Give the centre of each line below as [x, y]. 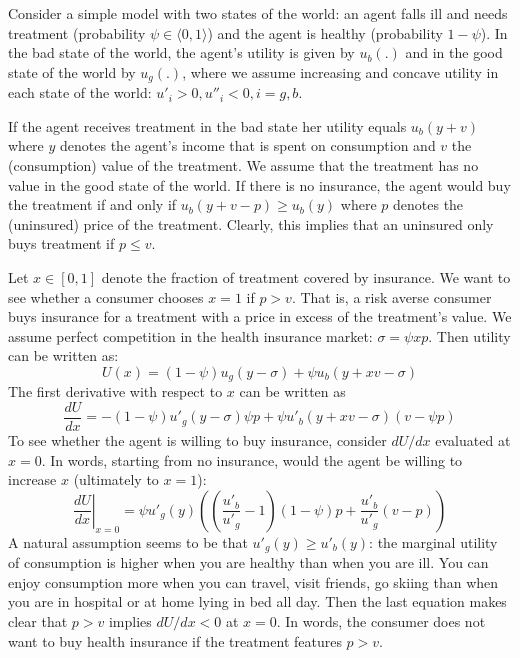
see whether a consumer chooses [106, 296]
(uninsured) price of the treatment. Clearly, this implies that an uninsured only [251, 223]
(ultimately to [116, 479]
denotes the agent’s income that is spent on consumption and [248, 145]
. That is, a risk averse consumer [391, 296]
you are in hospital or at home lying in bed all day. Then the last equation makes [257, 601]
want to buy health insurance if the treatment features [175, 640]
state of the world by [72, 71]
